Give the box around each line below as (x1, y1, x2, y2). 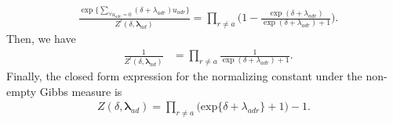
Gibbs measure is (39, 83, 122, 99)
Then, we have (6, 30, 76, 46)
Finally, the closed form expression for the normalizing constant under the (6, 68, 362, 84)
